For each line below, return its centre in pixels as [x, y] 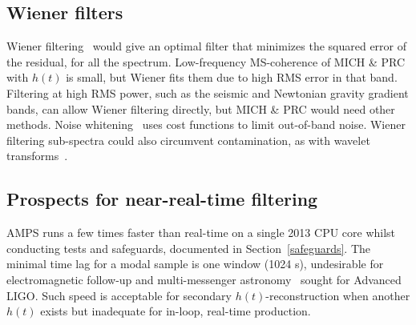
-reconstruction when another [338, 295]
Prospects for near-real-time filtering [162, 199]
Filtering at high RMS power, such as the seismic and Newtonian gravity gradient [208, 92]
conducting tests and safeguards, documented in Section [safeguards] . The [189, 248]
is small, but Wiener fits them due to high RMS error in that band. [232, 77]
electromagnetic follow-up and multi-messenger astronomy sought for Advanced [204, 279]
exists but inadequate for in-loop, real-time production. [176, 311]
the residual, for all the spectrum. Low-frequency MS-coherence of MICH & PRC [206, 61]
